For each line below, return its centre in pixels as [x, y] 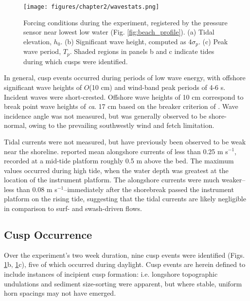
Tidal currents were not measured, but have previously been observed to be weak [125, 141]
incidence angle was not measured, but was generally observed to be [105, 115]
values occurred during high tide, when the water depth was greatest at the [116, 170]
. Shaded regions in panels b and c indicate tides [142, 51]
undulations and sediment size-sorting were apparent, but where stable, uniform [123, 283]
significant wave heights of [43, 87]
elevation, [37, 41]
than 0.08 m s [37, 189]
